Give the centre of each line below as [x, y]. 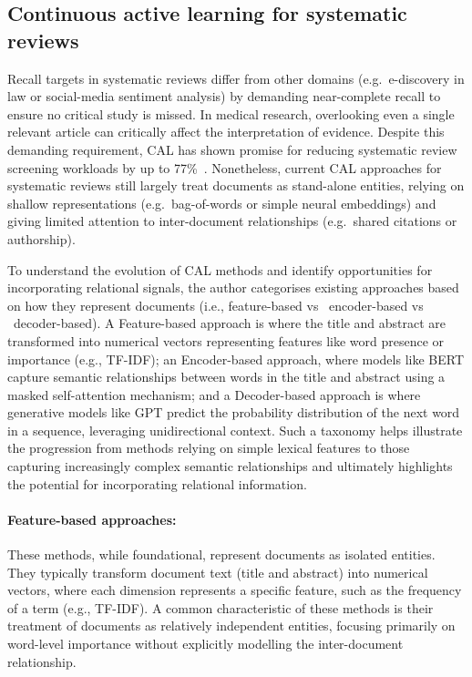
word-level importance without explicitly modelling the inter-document [205, 644]
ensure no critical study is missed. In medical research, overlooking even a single [231, 113]
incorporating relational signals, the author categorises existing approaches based [233, 287]
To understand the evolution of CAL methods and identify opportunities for [220, 269]
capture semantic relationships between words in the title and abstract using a [226, 377]
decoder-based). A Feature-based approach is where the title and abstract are [229, 323]
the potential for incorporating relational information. [157, 483]
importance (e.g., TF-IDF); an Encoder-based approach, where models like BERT [236, 359]
